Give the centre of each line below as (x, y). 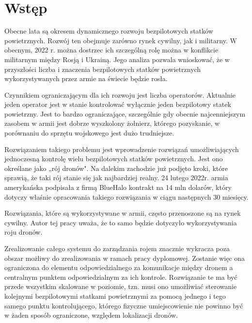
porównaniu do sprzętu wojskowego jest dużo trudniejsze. (89, 133)
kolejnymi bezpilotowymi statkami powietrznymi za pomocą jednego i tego (115, 296)
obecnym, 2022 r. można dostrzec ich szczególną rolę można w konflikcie (111, 50)
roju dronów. (24, 232)
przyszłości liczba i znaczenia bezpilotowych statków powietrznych (103, 69)
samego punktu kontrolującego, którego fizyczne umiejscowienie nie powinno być (124, 305)
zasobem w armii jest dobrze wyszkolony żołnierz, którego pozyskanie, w (112, 123)
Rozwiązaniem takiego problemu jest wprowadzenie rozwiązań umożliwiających (122, 149)
